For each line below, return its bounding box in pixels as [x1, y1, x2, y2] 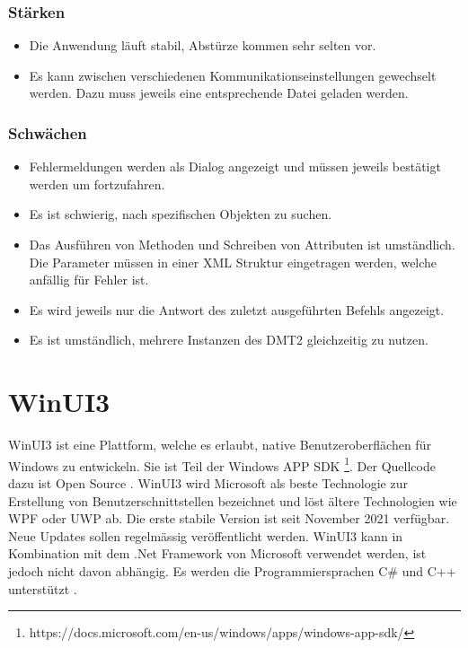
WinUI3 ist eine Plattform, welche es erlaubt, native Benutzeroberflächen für [8, 435, 431, 454]
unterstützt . [8, 579, 77, 598]
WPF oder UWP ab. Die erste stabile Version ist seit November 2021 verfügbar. [8, 509, 450, 528]
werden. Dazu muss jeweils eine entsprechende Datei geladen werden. [29, 83, 409, 102]
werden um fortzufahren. [29, 174, 165, 193]
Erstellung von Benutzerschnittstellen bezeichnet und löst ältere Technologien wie [8, 491, 457, 510]
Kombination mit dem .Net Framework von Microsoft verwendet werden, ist [8, 544, 427, 563]
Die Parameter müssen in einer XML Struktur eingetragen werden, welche [29, 252, 437, 271]
